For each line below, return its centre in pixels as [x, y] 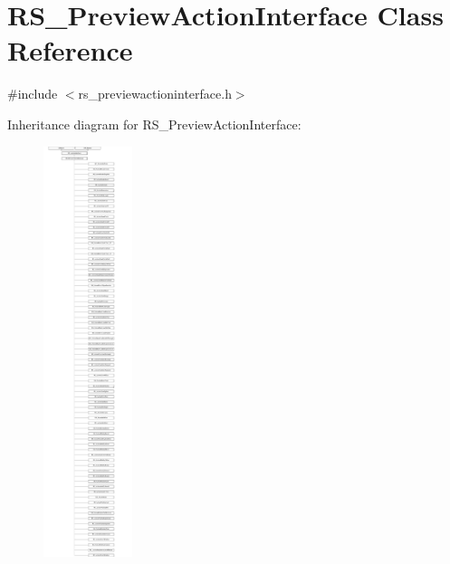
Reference [70, 50]
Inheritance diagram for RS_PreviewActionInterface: [154, 124]
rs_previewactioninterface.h [155, 94]
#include [33, 94]
